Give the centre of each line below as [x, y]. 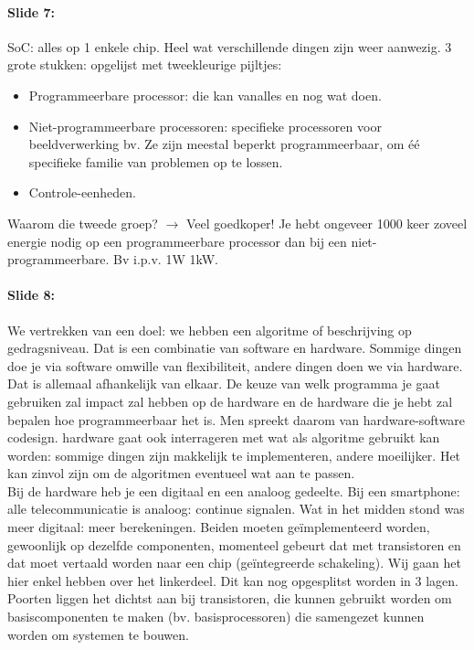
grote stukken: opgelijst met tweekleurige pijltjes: [145, 64]
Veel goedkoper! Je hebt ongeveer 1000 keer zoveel [327, 223]
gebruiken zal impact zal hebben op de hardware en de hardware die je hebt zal [230, 401]
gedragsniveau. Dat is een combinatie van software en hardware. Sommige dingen [235, 348]
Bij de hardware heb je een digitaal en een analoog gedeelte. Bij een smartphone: [234, 490]
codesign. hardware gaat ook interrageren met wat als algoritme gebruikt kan [224, 437]
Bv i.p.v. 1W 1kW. [166, 259]
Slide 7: [32, 11]
